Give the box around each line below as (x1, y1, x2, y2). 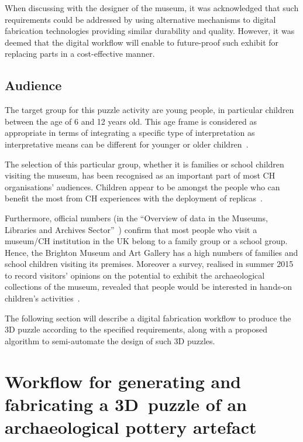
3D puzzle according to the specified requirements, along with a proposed (5, 323, 267, 335)
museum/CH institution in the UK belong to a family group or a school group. (5, 235, 288, 247)
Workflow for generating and (5, 369, 242, 393)
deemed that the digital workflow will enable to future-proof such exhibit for (5, 36, 279, 48)
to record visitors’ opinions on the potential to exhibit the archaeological (5, 269, 265, 281)
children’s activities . (5, 292, 80, 304)
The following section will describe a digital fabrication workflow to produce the (5, 311, 291, 324)
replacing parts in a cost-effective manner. (5, 47, 155, 60)
